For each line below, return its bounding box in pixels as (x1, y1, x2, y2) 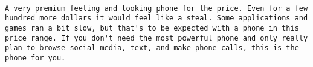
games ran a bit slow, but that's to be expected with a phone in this (5, 23, 299, 32)
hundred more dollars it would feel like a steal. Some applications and (5, 14, 308, 23)
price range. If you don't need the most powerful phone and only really (5, 33, 308, 42)
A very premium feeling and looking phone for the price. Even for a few (5, 4, 308, 13)
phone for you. (5, 53, 66, 62)
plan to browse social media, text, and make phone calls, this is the (5, 44, 299, 53)
